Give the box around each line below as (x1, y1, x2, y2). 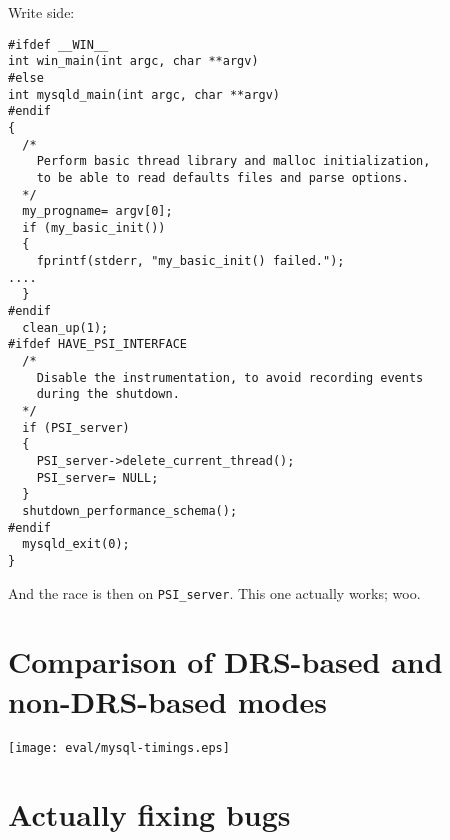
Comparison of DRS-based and (8, 641, 443, 682)
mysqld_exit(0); (22, 537, 130, 552)
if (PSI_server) (22, 420, 130, 435)
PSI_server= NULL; (36, 470, 159, 485)
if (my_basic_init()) (22, 220, 166, 235)
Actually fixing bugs (8, 794, 291, 835)
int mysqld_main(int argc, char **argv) (8, 87, 281, 102)
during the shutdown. (36, 387, 180, 402)
